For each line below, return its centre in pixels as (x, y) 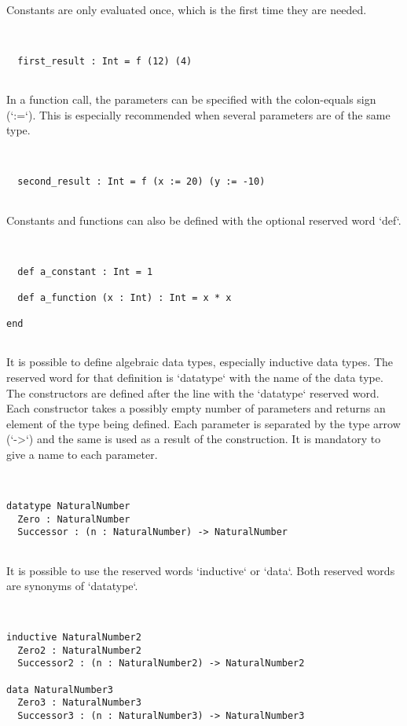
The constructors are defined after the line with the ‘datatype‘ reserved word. (193, 392)
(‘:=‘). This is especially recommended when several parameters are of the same (198, 114)
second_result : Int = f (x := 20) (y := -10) (141, 182)
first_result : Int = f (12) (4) (105, 61)
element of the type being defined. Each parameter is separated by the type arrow (203, 423)
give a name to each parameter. (82, 455)
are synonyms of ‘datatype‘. (72, 586)
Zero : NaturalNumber (74, 519)
